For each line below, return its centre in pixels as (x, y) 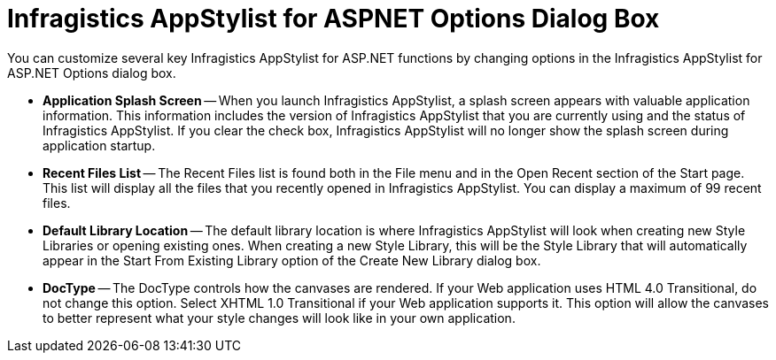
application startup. (99, 145)
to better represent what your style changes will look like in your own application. (279, 318)
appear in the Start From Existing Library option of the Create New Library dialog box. (292, 260)
